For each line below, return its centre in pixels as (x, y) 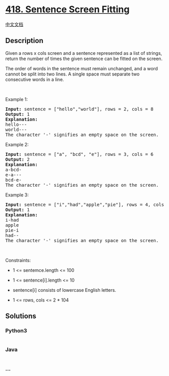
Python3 (16, 331)
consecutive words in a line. (35, 79)
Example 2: (17, 144)
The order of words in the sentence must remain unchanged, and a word (82, 68)
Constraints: (18, 260)
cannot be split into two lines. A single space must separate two (73, 74)
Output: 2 (17, 159)
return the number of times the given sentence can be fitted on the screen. (84, 58)
